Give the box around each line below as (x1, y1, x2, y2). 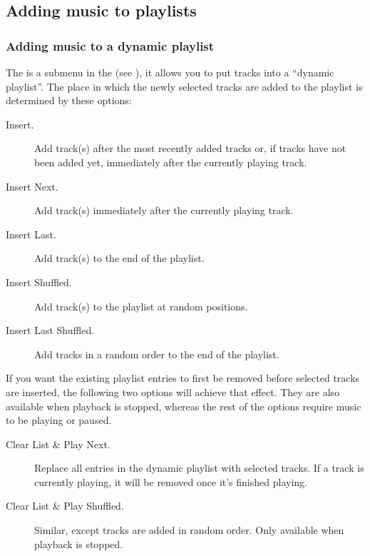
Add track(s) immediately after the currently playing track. (34, 203, 294, 218)
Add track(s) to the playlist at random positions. (34, 298, 248, 313)
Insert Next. (6, 178, 58, 193)
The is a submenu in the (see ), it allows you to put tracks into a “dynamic (6, 65, 334, 79)
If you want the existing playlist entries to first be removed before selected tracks (6, 370, 360, 385)
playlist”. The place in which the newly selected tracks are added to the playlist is (6, 79, 363, 93)
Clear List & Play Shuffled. (6, 498, 124, 513)
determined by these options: (6, 93, 132, 108)
